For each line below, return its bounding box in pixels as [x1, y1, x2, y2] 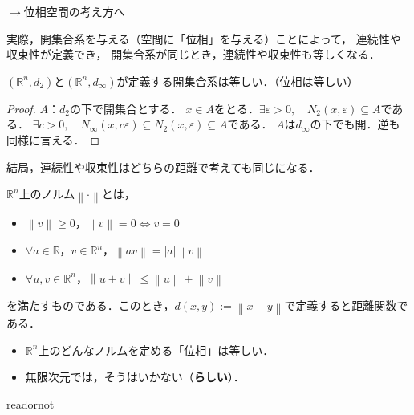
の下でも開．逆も [310, 116, 400, 132]
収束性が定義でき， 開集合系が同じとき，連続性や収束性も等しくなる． [6, 46, 380, 63]
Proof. [6, 100, 36, 116]
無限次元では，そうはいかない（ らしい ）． [25, 368, 245, 385]
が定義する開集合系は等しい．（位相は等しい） [116, 72, 359, 89]
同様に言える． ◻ [6, 131, 100, 148]
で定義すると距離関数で [284, 296, 408, 313]
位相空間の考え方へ [23, 3, 125, 19]
